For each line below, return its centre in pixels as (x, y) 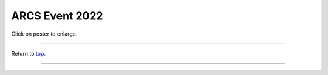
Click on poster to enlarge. (44, 34)
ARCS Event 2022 (57, 16)
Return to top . (28, 53)
